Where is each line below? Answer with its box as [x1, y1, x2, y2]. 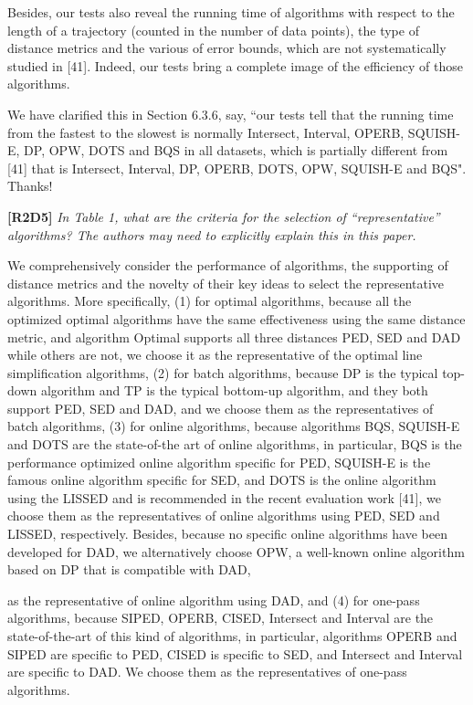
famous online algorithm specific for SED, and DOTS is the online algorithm [7, 470, 436, 489]
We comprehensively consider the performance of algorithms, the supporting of [7, 256, 448, 275]
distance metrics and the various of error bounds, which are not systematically [7, 38, 447, 58]
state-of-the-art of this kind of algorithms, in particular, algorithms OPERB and [7, 626, 457, 645]
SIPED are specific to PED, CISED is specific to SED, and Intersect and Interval [7, 644, 463, 663]
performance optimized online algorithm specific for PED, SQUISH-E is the [7, 452, 431, 471]
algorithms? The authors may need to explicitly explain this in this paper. [7, 225, 416, 244]
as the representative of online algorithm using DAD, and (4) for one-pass [7, 590, 420, 609]
